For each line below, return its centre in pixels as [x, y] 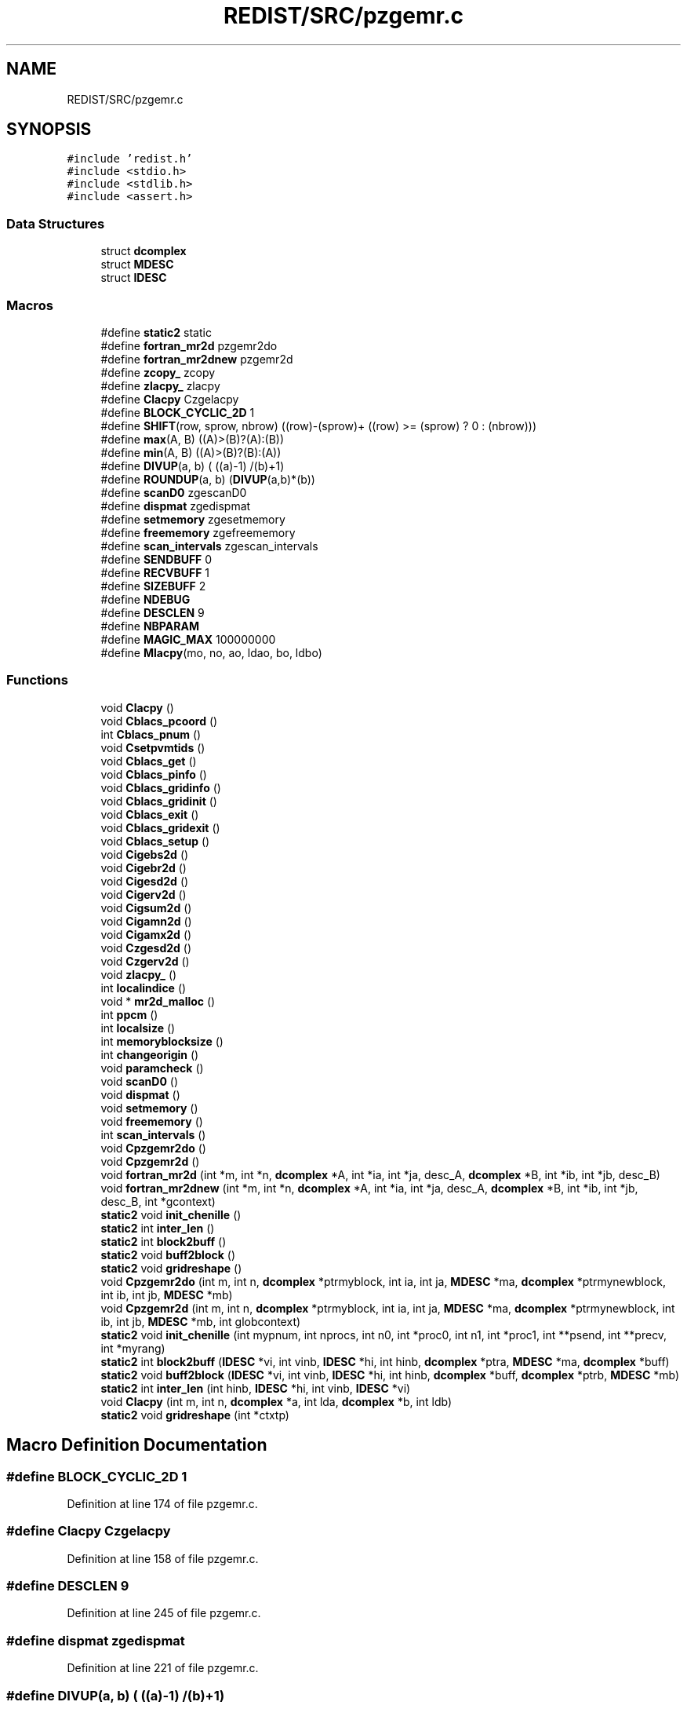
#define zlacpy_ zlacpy [160, 385]
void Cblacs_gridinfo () [161, 787]
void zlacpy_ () [139, 974]
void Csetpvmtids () [153, 747]
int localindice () [144, 988]
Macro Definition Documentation [137, 1445]
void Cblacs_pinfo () [154, 774]
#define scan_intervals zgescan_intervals [209, 546]
